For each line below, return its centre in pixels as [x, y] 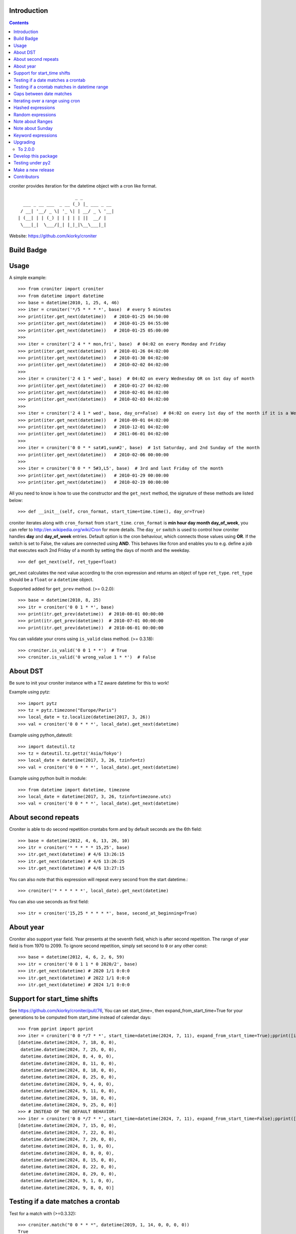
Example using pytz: [30, 692]
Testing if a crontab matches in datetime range [61, 87]
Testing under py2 [32, 163]
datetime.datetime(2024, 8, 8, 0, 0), [67, 1153]
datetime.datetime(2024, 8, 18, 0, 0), [69, 1070]
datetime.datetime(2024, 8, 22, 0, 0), [69, 1167]
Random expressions [35, 115]
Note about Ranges [33, 121]
